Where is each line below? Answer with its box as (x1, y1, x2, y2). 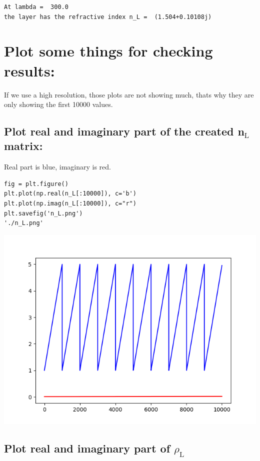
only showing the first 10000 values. (4, 99, 113, 109)
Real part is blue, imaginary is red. (4, 161, 111, 172)
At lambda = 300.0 (4, 3, 68, 10)
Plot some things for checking (4, 40, 213, 61)
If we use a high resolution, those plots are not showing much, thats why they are (4, 89, 254, 99)
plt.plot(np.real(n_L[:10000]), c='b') (4, 190, 136, 197)
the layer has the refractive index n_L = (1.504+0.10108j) (4, 13, 212, 20)
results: (4, 60, 55, 80)
